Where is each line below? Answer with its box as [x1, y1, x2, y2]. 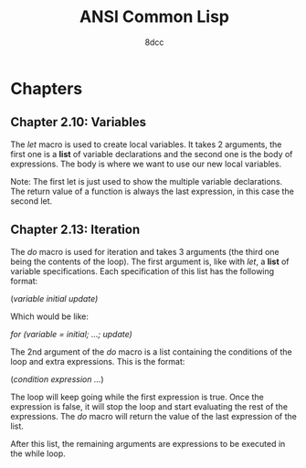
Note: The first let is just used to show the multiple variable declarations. [10, 175, 283, 186]
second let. [10, 195, 53, 207]
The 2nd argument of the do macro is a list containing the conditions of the [10, 346, 292, 357]
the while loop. [10, 448, 67, 459]
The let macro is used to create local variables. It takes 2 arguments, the [10, 139, 282, 150]
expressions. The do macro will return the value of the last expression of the [10, 410, 298, 421]
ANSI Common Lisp [79, 6, 230, 27]
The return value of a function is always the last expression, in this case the [10, 186, 295, 197]
